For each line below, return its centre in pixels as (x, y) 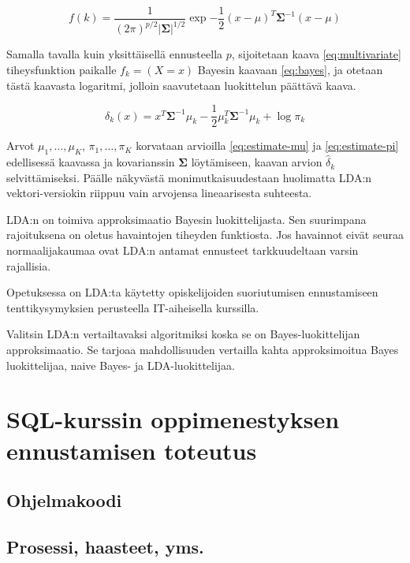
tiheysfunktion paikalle (61, 69)
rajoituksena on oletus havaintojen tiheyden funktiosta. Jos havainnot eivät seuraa (205, 235)
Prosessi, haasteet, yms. (105, 546)
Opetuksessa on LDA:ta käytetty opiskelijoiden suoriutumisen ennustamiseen (192, 292)
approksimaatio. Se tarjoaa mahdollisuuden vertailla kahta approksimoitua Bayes (203, 349)
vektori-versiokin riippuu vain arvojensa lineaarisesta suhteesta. (159, 193)
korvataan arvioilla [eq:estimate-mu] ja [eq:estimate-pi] (267, 145)
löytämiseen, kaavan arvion (257, 162)
